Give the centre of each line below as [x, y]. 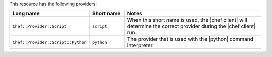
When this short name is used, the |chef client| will [187, 20]
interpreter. [140, 45]
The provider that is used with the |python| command [190, 39]
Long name [26, 14]
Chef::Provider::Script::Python [49, 42]
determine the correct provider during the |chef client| [191, 26]
